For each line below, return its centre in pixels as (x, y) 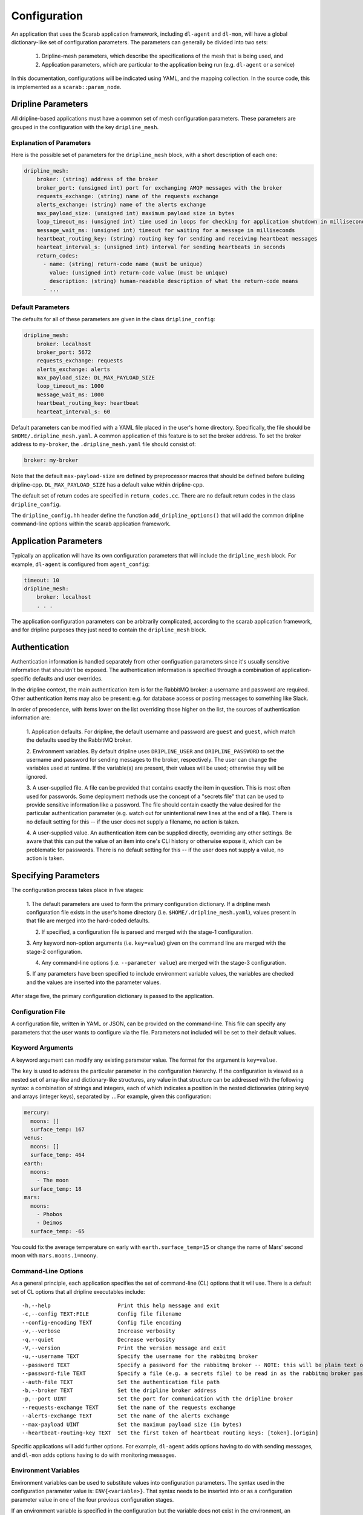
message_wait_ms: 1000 (70, 395)
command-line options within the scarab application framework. (91, 524)
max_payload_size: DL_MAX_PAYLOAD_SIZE (96, 378)
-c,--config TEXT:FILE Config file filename (102, 1314)
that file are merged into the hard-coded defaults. (88, 921)
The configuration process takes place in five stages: (77, 890)
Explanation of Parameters (51, 142)
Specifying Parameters (55, 876)
